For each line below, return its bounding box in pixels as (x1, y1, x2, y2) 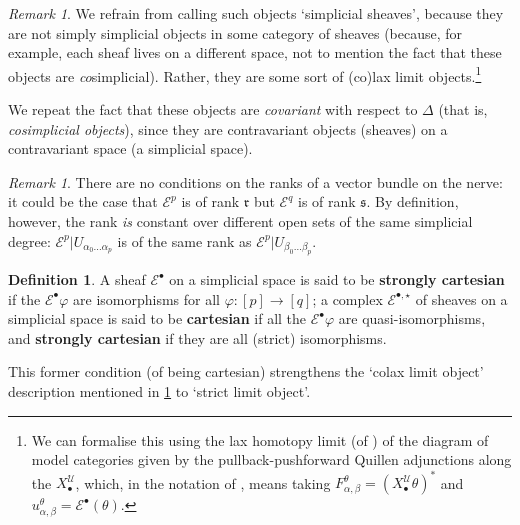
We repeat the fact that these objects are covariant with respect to (8, 99, 418, 120)
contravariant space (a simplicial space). (8, 138, 253, 159)
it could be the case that (8, 191, 158, 212)
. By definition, (366, 191, 459, 212)
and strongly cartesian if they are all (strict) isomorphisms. (8, 327, 387, 348)
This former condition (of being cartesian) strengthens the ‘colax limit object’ (8, 361, 484, 382)
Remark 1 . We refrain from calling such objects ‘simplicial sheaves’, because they (8, 3, 504, 23)
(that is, (438, 99, 488, 120)
